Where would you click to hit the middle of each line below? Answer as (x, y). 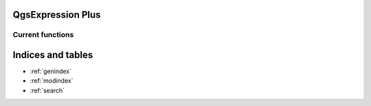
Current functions (43, 35)
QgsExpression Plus (57, 15)
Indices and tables (53, 55)
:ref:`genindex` (51, 71)
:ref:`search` (47, 90)
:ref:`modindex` (52, 81)
